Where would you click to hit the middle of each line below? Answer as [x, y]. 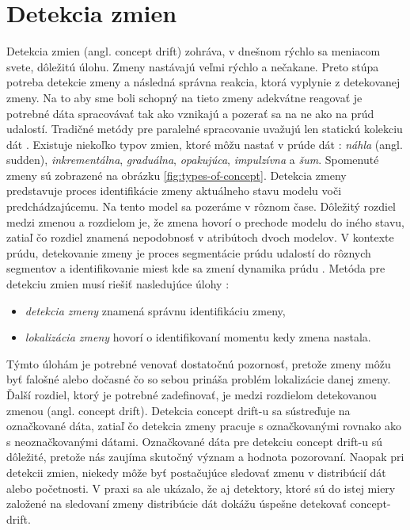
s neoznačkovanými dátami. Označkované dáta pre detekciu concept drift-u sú [195, 441]
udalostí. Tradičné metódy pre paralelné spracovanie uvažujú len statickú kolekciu [205, 129]
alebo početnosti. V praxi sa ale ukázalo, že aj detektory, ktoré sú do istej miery [201, 488]
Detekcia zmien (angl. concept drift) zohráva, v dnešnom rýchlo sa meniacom [194, 51]
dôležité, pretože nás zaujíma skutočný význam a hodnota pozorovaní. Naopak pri [205, 457]
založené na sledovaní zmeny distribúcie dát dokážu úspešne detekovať [177, 503]
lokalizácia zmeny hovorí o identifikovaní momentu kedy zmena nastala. [198, 337]
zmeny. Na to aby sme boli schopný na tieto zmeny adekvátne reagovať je [184, 97]
